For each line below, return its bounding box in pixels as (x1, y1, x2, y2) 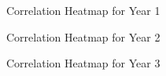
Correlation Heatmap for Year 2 (6, 28, 160, 45)
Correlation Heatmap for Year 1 (6, 2, 160, 18)
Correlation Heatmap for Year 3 (6, 55, 160, 71)
